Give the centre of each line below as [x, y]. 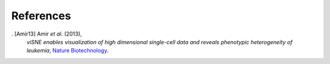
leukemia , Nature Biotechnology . [68, 51]
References [41, 16]
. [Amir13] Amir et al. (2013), [47, 34]
